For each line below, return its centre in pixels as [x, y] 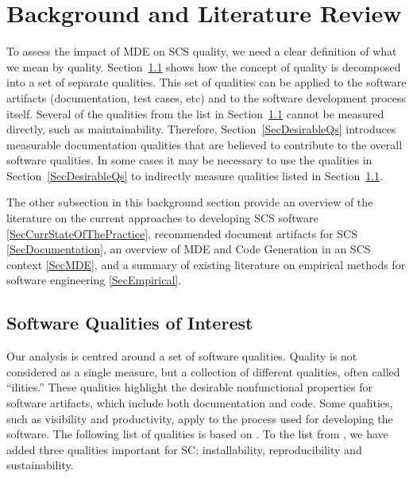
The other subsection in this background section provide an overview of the [190, 202]
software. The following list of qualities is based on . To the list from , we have [197, 434]
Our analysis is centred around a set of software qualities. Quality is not [182, 356]
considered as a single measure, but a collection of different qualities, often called [203, 371]
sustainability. [40, 465]
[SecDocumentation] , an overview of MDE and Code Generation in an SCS [189, 249]
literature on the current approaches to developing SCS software [162, 218]
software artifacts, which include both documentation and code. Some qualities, [200, 403]
